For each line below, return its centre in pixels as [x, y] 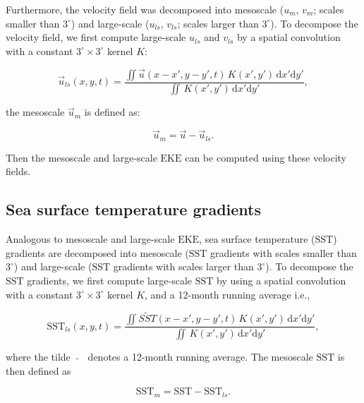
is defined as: [112, 112]
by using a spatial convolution [281, 280]
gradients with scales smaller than [284, 252]
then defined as [38, 370]
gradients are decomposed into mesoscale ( [97, 252]
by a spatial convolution [289, 37]
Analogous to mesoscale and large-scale [90, 239]
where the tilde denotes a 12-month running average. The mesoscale [159, 357]
